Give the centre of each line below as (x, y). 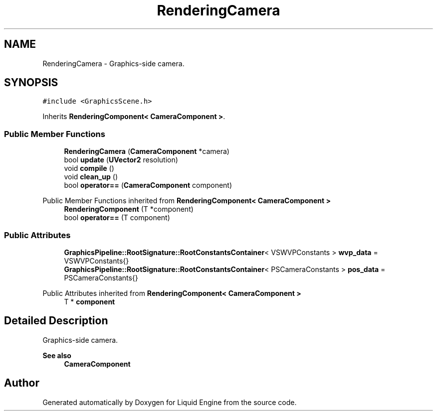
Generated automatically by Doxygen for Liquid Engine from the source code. (170, 402)
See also (57, 355)
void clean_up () (91, 177)
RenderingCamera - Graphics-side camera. (113, 63)
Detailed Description (56, 321)
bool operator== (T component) (117, 218)
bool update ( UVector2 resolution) (121, 160)
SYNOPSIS (31, 83)
